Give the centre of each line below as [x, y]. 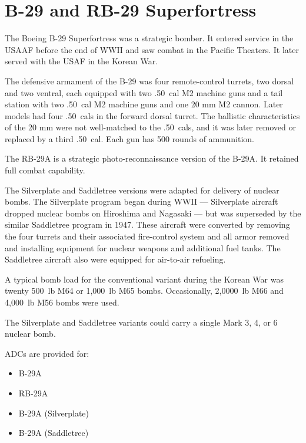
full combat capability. [45, 170]
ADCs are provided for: [47, 353]
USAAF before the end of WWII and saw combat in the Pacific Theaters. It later [152, 49]
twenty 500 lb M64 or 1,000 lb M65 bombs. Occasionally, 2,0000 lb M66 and [144, 291]
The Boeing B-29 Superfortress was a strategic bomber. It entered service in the [149, 38]
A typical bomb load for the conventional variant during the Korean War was [144, 279]
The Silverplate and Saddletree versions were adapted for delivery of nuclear [142, 190]
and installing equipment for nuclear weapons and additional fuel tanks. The [143, 247]
